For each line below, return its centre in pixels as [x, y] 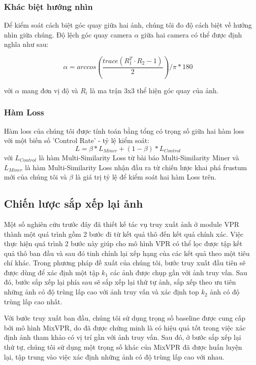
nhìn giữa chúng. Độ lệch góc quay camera [68, 34]
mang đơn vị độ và [50, 90]
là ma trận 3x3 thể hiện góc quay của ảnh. [154, 90]
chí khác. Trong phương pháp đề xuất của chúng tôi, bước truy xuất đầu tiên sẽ [125, 263]
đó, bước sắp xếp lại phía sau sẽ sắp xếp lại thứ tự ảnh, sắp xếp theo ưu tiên [120, 282]
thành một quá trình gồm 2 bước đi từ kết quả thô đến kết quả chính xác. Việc [124, 234]
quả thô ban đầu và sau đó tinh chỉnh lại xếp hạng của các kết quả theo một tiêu [127, 253]
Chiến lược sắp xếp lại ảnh [74, 203]
